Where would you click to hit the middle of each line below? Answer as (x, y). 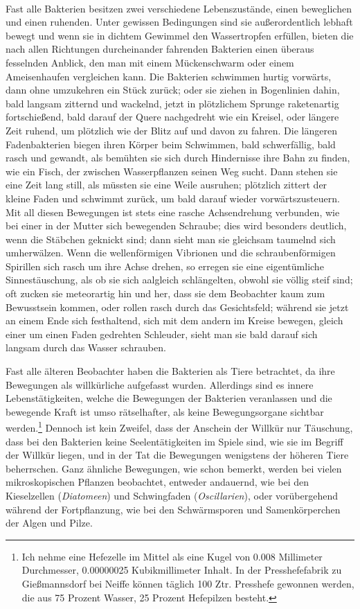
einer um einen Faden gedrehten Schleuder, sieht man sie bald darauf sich (162, 334)
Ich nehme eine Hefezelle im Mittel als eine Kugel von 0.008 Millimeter (172, 556)
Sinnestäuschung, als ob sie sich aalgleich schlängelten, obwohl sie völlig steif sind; (179, 280)
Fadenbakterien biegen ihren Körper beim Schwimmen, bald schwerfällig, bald (171, 144)
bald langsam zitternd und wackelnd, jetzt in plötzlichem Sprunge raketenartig (172, 103)
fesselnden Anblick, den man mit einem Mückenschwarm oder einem (150, 62)
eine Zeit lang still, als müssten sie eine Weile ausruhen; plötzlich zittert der (166, 185)
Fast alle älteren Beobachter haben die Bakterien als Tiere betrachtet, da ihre (170, 371)
